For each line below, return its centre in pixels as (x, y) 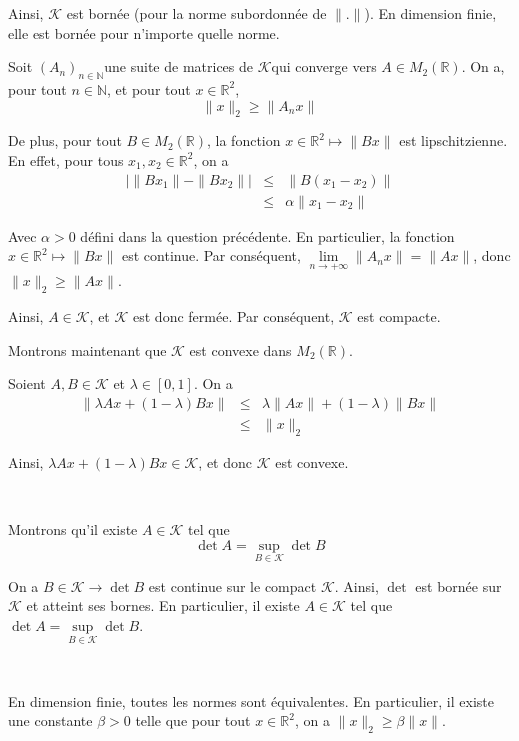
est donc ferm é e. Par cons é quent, (234, 316)
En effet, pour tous (66, 159)
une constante (50, 720)
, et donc (225, 461)
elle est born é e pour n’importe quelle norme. (144, 32)
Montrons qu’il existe (73, 529)
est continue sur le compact (232, 585)
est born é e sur (458, 585)
